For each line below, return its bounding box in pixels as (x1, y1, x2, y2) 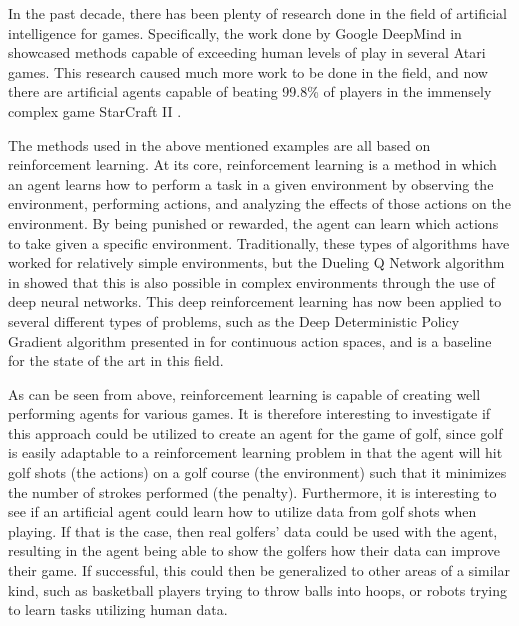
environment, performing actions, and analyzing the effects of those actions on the (8, 193, 511, 214)
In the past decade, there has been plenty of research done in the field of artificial (8, 3, 507, 23)
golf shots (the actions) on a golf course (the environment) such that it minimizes (8, 462, 507, 483)
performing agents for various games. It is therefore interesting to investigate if (8, 403, 491, 424)
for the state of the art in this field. (8, 350, 224, 371)
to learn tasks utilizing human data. (8, 599, 228, 620)
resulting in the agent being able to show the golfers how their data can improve (8, 540, 500, 561)
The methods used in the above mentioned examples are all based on (8, 134, 431, 155)
